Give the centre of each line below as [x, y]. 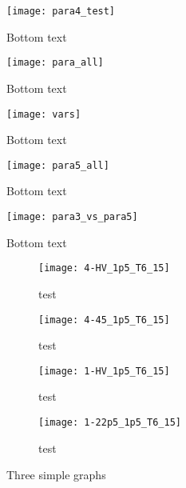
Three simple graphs [56, 475]
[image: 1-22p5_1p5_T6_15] [110, 422]
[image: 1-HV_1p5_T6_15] [104, 371]
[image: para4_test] [61, 11]
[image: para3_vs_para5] [72, 217]
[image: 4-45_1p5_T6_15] [104, 320]
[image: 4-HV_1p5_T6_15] [104, 268]
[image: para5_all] [58, 165]
